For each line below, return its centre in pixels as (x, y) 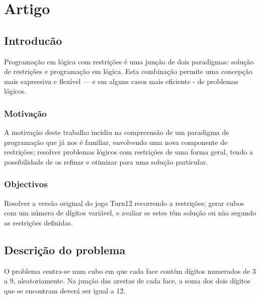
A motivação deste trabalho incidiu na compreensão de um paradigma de (117, 132)
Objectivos (26, 184)
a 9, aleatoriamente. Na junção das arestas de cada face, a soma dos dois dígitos (127, 281)
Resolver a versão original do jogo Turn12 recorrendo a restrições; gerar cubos (124, 203)
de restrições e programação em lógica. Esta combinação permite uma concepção (128, 71)
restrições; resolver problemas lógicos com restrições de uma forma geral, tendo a (129, 152)
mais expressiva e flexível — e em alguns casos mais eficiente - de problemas (121, 81)
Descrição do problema (65, 249)
